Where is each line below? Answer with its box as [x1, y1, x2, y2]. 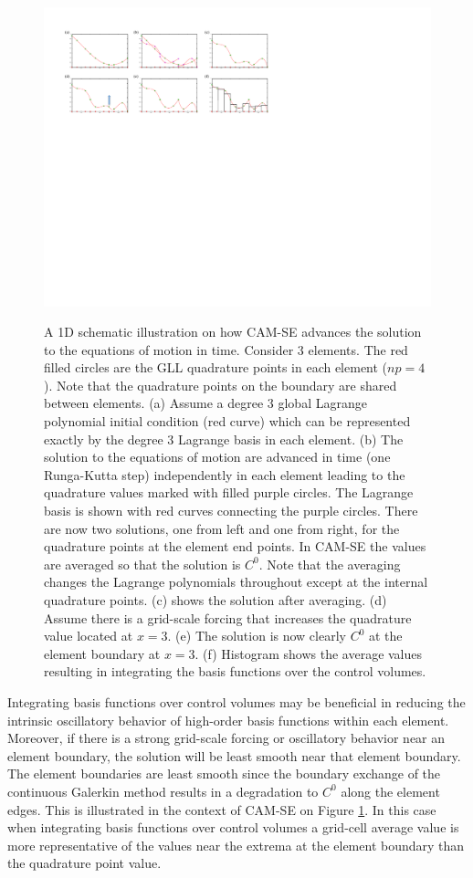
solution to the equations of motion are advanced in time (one [44, 447, 391, 466]
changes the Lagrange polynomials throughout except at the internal [44, 572, 428, 591]
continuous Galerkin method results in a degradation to [7, 781, 319, 800]
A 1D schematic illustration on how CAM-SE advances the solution [44, 322, 422, 341]
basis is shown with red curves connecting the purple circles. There [44, 501, 418, 520]
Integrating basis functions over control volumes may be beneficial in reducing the [7, 692, 466, 711]
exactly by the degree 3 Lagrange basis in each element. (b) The [44, 429, 404, 448]
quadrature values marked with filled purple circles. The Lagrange [44, 483, 414, 502]
